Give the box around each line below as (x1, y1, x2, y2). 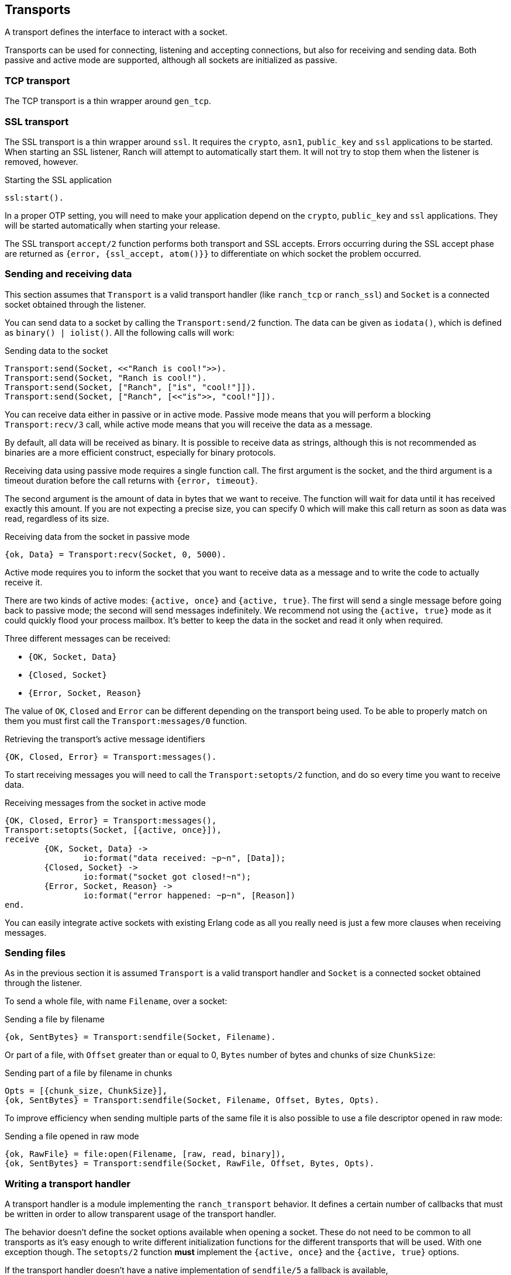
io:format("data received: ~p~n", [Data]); (83, 853, 286, 863)
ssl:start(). (5, 192, 64, 202)
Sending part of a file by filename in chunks (5, 1068, 172, 1078)
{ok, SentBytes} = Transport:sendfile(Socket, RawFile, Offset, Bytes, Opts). (5, 1159, 375, 1169)
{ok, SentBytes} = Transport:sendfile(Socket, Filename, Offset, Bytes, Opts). (5, 1095, 379, 1105)
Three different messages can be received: (5, 633, 171, 643)
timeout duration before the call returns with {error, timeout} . (5, 475, 258, 485)
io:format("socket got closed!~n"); (83, 871, 251, 881)
